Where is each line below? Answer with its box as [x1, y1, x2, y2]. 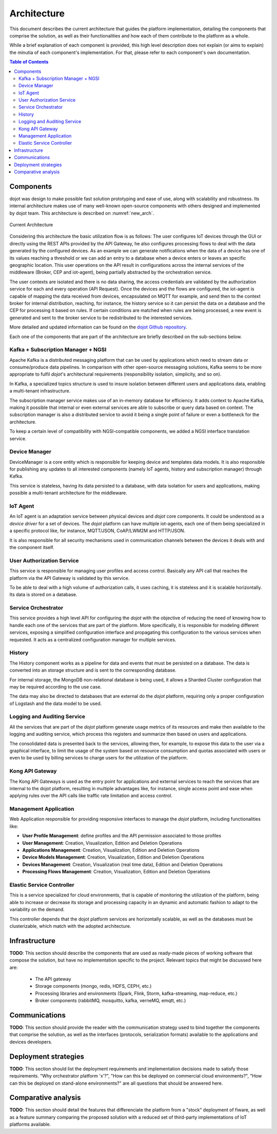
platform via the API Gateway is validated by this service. [9, 575, 130, 581]
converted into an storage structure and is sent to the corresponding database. [9, 667, 176, 673]
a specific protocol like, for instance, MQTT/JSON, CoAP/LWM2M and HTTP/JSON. [9, 527, 186, 534]
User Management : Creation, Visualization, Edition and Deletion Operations [22, 839, 182, 846]
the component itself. [9, 544, 55, 550]
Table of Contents [9, 59, 49, 65]
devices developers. [9, 1039, 52, 1045]
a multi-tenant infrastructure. [9, 388, 71, 394]
